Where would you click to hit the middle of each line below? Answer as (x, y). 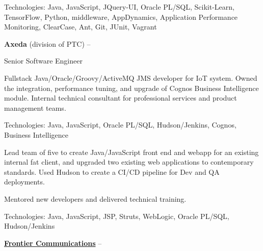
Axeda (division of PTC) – (47, 43)
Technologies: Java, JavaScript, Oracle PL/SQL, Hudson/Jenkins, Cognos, (120, 125)
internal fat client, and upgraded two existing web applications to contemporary (129, 162)
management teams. (35, 107)
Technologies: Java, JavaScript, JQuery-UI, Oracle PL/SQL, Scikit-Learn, (119, 7)
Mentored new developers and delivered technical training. (95, 198)
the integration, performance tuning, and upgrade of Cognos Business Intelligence (131, 88)
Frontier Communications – (53, 243)
